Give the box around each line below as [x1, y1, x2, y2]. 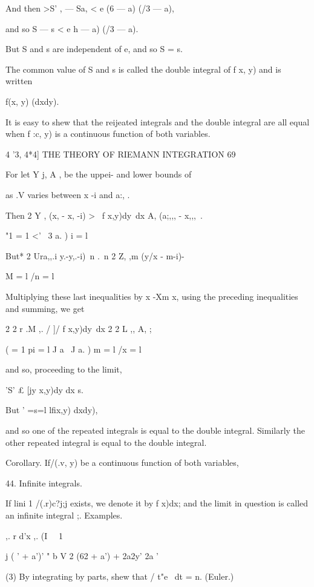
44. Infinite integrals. [5, 476, 82, 489]
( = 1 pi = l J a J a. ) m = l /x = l [5, 342, 142, 355]
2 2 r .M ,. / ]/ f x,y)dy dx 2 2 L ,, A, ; [5, 322, 152, 335]
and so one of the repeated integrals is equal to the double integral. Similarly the [5, 424, 306, 437]
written [5, 75, 33, 87]
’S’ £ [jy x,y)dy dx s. [5, 383, 83, 396]
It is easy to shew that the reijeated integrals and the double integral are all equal [5, 115, 310, 128]
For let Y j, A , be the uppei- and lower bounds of [5, 168, 192, 181]
